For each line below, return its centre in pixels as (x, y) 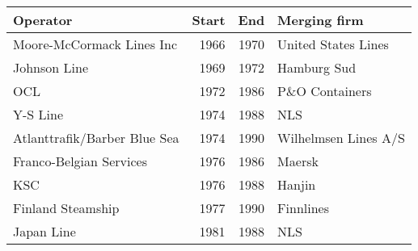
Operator (43, 20)
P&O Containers (325, 91)
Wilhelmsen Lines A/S (341, 138)
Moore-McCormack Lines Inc (95, 44)
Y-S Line (38, 114)
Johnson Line (51, 67)
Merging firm (321, 20)
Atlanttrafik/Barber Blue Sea (96, 138)
